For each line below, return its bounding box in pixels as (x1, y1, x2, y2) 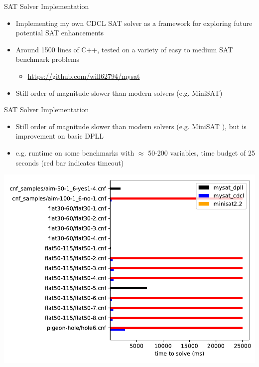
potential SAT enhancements (15, 27, 104, 38)
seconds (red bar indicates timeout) (15, 157, 124, 168)
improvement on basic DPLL (15, 131, 104, 141)
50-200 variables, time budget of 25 (148, 147, 255, 158)
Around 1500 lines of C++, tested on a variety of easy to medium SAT (15, 44, 233, 54)
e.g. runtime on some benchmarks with (15, 147, 134, 158)
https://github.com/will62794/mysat (27, 70, 140, 81)
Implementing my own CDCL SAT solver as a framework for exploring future (15, 17, 253, 28)
